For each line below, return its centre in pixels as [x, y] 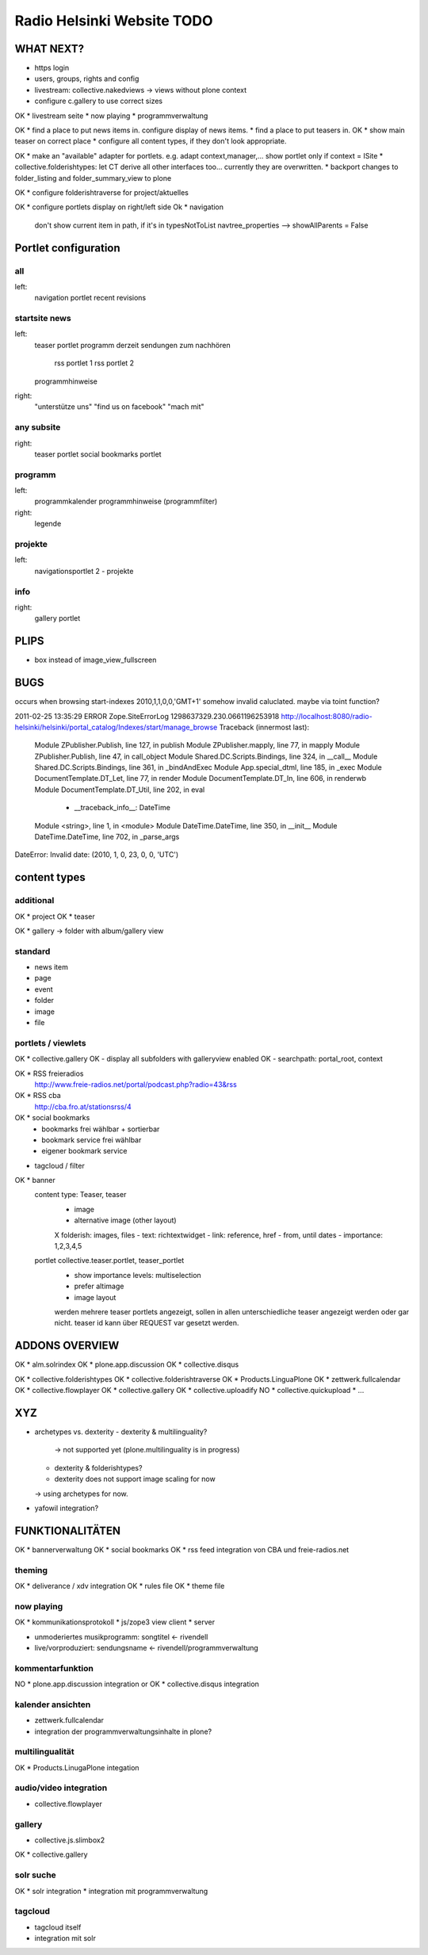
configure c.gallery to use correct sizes [98, 101]
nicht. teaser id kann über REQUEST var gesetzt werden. [147, 1323]
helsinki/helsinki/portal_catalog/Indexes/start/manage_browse [116, 727]
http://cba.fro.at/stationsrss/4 [83, 1107]
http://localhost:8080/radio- [327, 716]
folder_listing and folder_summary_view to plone [93, 178]
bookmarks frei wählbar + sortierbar [101, 1129]
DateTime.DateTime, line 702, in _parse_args [107, 837]
